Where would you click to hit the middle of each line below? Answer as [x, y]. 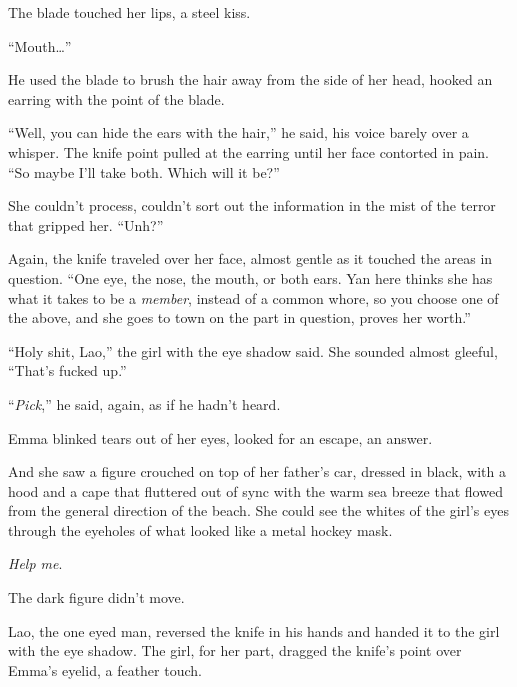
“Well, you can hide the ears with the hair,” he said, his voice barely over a [238, 132]
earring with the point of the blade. [116, 98]
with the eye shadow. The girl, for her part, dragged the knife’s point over [235, 650]
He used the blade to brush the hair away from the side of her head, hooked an [250, 79]
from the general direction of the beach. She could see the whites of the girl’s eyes [258, 510]
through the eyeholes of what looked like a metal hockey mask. [200, 529]
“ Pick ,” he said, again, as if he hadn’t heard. [144, 403]
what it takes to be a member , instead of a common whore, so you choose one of [253, 297]
